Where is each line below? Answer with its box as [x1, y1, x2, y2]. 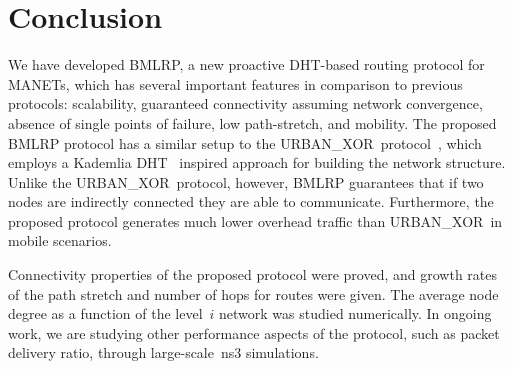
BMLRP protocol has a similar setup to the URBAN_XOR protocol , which [8, 132, 482, 153]
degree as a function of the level [8, 303, 203, 324]
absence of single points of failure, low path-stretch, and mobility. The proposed [8, 112, 497, 133]
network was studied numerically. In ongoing [219, 303, 492, 324]
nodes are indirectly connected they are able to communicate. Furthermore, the [8, 191, 494, 212]
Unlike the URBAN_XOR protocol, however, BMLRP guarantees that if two [8, 171, 484, 192]
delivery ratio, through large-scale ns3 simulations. [8, 342, 319, 363]
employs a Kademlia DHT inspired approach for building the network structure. [8, 152, 506, 173]
